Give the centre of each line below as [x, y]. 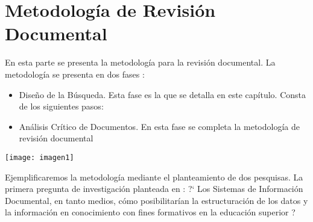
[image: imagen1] [40, 157]
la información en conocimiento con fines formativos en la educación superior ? [150, 212]
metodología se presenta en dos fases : [75, 74]
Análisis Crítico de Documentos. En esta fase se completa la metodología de [159, 126]
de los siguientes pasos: [61, 106]
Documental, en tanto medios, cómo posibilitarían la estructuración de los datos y [156, 200]
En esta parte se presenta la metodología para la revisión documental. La [140, 62]
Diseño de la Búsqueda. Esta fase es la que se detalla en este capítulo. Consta [162, 94]
